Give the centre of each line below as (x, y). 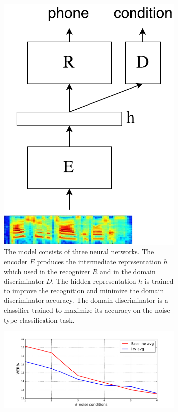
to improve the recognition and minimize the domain (84, 290)
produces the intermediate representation (99, 262)
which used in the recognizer (47, 271)
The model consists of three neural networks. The (79, 252)
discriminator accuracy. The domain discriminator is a (86, 300)
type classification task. (39, 319)
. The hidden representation (94, 281)
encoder (16, 262)
